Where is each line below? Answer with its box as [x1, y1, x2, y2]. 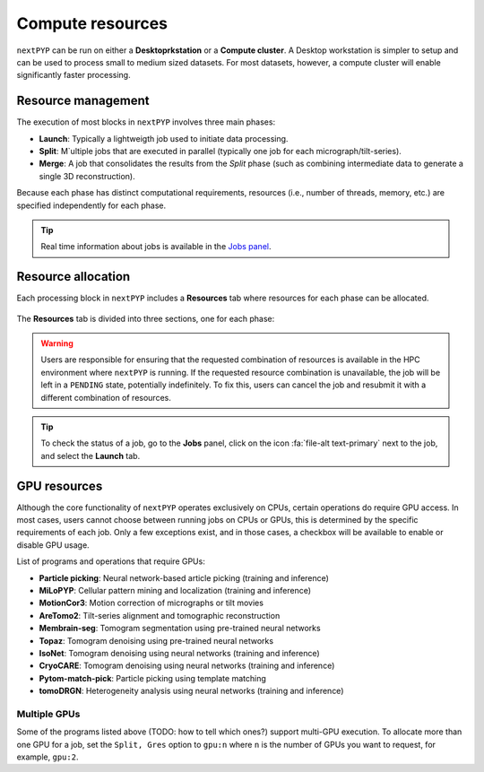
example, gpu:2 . [16, 751, 79, 762]
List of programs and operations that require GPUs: [16, 556, 205, 567]
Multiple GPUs [16, 707, 81, 720]
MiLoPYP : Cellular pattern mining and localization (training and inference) [39, 586, 312, 596]
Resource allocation [16, 269, 131, 284]
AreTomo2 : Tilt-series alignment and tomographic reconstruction [39, 610, 281, 620]
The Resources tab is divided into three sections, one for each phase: [16, 313, 275, 324]
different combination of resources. [40, 392, 172, 403]
